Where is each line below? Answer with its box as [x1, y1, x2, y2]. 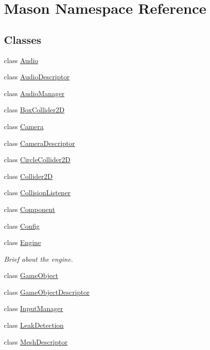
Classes [4, 32, 41, 47]
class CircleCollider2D [4, 154, 70, 165]
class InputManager [4, 303, 63, 314]
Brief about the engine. [4, 253, 73, 264]
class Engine [4, 237, 41, 247]
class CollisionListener [4, 187, 71, 198]
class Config [4, 220, 40, 231]
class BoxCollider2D [4, 105, 65, 115]
